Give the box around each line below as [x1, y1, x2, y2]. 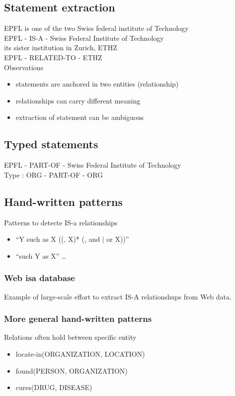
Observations [4, 62, 44, 72]
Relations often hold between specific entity [4, 332, 137, 342]
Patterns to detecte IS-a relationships [4, 217, 118, 227]
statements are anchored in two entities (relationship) [15, 79, 179, 89]
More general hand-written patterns [4, 312, 152, 325]
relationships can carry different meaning [15, 95, 141, 105]
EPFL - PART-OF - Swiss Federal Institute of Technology [4, 160, 181, 170]
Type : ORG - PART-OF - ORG [4, 169, 103, 180]
